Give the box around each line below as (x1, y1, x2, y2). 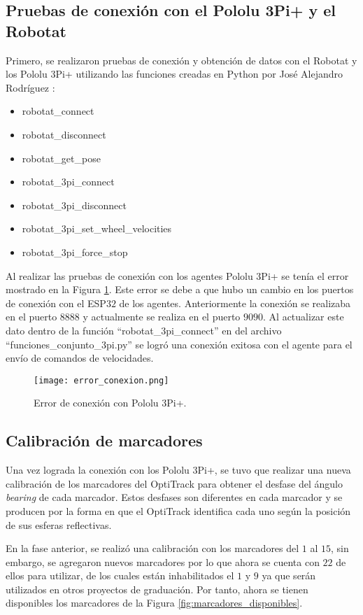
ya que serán (262, 568, 316, 583)
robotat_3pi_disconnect (22, 197, 127, 212)
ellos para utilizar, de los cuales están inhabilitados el (6, 568, 234, 583)
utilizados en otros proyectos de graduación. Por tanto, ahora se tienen (6, 581, 308, 596)
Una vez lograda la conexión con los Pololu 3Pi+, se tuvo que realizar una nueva (6, 462, 351, 477)
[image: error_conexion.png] (34, 375, 169, 386)
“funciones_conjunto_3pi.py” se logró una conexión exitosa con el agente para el (6, 337, 353, 351)
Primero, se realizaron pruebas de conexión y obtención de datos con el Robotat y (6, 52, 357, 67)
